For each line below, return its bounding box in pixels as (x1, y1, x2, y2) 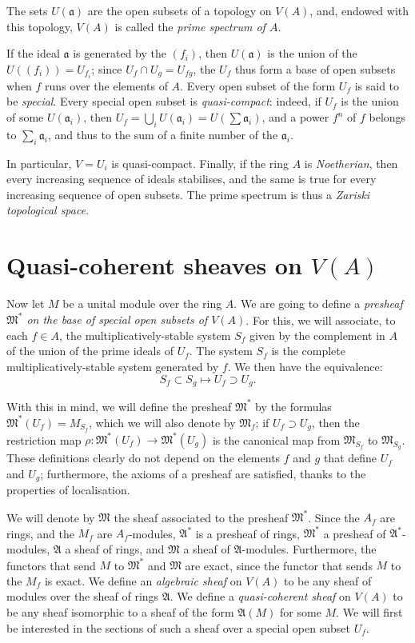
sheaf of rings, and (74, 541, 165, 557)
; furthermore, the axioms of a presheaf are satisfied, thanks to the (40, 465, 366, 481)
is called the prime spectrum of (114, 18, 265, 34)
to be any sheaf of (283, 572, 372, 589)
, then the (311, 413, 360, 430)
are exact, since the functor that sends (185, 557, 373, 573)
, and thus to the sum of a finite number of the (47, 126, 278, 142)
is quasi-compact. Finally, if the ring (111, 154, 289, 171)
